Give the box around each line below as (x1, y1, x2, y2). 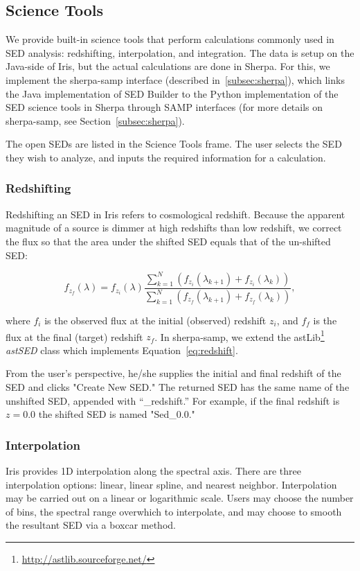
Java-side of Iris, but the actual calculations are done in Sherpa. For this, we (6, 59, 330, 73)
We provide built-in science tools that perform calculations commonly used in (6, 32, 334, 46)
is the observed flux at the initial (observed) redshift (44, 313, 267, 328)
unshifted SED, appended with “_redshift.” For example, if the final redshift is (6, 393, 340, 407)
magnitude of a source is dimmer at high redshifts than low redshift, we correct (6, 220, 342, 235)
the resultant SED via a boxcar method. (6, 518, 176, 532)
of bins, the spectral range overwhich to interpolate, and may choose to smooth (6, 504, 342, 518)
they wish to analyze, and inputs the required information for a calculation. (6, 150, 326, 164)
